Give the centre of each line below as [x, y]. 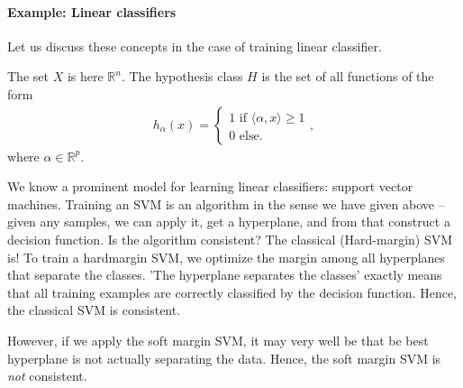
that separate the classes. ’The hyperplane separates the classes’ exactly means [225, 275]
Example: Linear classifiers [92, 11]
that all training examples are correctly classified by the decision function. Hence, [232, 292]
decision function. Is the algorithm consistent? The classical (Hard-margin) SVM [230, 239]
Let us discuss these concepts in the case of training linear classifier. [195, 46]
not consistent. [47, 376]
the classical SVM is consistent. [94, 310]
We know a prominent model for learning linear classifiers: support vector [210, 186]
